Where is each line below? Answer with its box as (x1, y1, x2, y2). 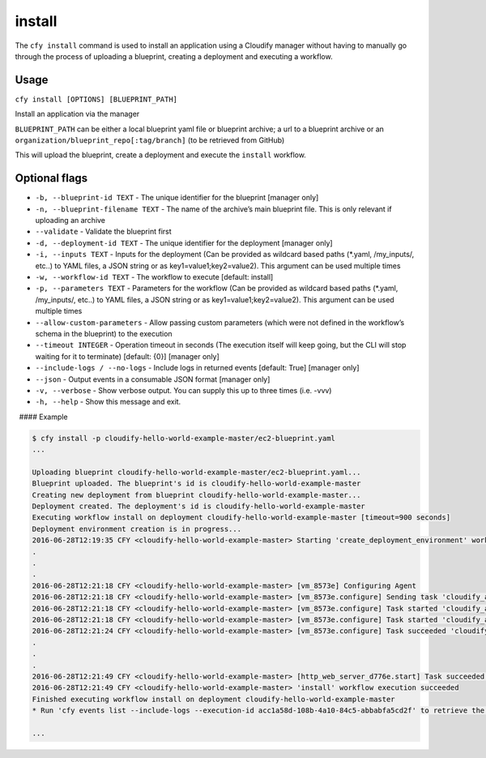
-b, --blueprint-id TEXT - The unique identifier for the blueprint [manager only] (35, 193, 319, 203)
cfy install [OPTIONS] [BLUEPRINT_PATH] (15, 94, 178, 104)
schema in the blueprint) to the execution (35, 329, 173, 338)
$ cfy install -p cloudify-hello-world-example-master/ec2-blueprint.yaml (32, 434, 336, 443)
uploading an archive (35, 216, 105, 225)
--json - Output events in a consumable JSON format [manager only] (35, 374, 271, 384)
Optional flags (15, 171, 88, 186)
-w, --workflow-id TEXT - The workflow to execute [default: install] (35, 272, 274, 282)
